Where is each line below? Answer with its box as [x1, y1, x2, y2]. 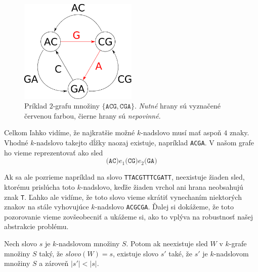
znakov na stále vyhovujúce [4, 201, 89, 212]
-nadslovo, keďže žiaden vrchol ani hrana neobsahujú [80, 181, 243, 192]
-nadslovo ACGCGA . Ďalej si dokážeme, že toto [95, 201, 234, 212]
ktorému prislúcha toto [4, 181, 75, 192]
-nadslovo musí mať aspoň [141, 127, 222, 138]
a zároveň [39, 258, 69, 268]
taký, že [39, 248, 63, 258]
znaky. [229, 127, 249, 138]
